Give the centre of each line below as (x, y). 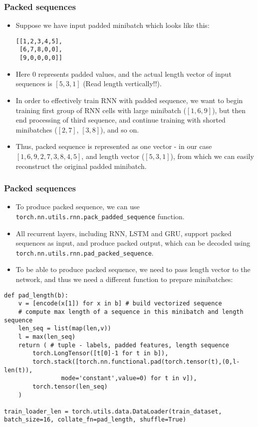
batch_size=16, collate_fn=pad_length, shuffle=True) (95, 420)
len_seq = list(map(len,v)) (65, 329)
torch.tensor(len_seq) (70, 386)
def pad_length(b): (36, 295)
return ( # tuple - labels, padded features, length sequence (124, 345)
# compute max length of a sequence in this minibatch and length (131, 312)
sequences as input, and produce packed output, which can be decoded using (133, 243)
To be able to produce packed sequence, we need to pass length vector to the (133, 269)
